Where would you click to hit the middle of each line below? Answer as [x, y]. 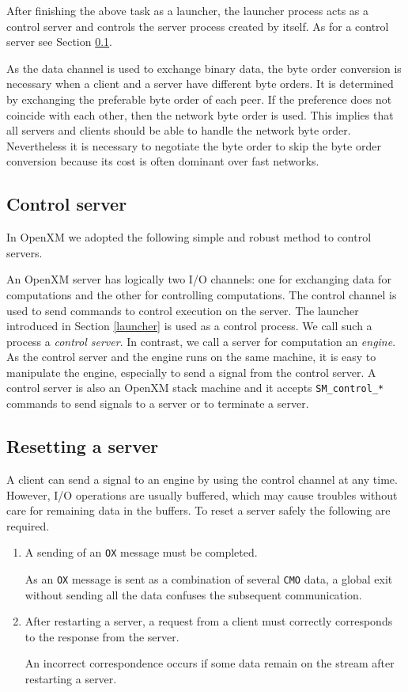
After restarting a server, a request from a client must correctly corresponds [209, 621]
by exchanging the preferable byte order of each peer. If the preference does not [199, 99]
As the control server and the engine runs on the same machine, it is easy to [191, 357]
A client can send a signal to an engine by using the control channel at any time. [202, 479]
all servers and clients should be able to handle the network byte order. [179, 130]
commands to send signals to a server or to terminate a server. [158, 403]
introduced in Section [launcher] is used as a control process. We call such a [189, 326]
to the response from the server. [102, 636]
